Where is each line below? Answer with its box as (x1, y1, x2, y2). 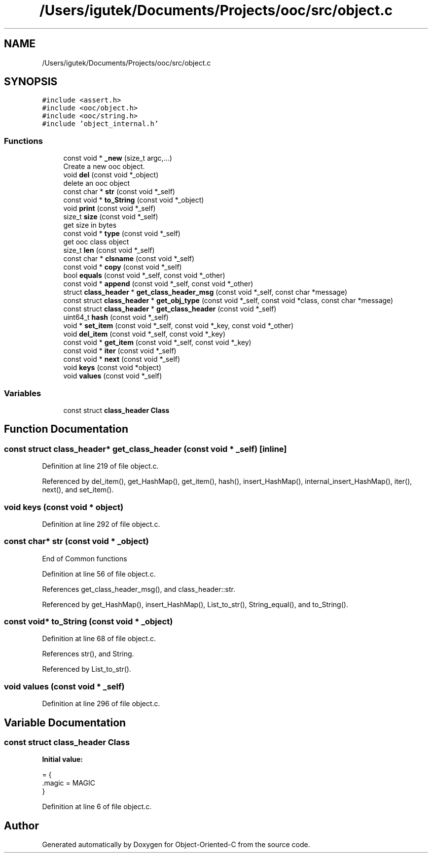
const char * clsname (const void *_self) (63, 254, 195, 263)
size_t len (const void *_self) (63, 246, 155, 255)
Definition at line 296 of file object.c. (42, 699, 160, 708)
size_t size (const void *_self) (63, 212, 158, 221)
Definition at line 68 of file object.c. (42, 634, 156, 643)
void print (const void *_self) (63, 204, 156, 213)
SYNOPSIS (4, 75, 58, 88)
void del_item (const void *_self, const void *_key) (63, 330, 225, 339)
